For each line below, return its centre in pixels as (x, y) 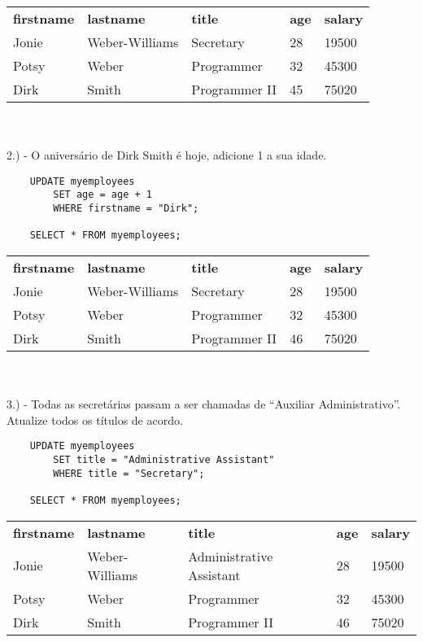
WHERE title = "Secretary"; (129, 473)
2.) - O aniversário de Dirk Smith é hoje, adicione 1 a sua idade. (167, 155)
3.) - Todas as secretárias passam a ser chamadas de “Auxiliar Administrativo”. (204, 404)
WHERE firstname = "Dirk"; (126, 209)
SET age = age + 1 (102, 195)
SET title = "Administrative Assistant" (164, 460)
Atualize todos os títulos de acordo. (95, 419)
